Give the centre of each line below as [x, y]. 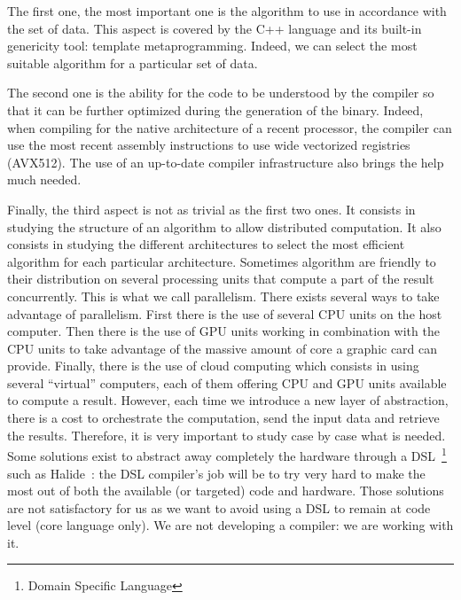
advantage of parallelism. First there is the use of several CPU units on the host [225, 313]
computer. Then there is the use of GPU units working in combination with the [223, 331]
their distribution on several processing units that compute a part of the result [221, 279]
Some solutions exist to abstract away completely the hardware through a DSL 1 [227, 454]
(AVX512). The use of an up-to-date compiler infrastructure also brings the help [226, 162]
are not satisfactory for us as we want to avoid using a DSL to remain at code [219, 507]
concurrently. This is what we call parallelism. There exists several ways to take [223, 296]
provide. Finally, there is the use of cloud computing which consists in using [213, 366]
